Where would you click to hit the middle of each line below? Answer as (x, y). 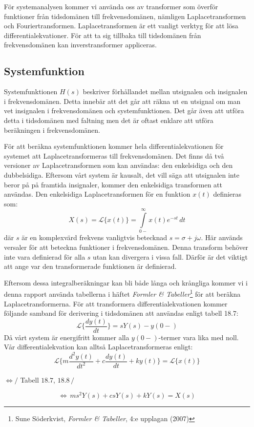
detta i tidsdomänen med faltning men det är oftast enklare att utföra (109, 120)
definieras (227, 194)
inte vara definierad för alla (45, 256)
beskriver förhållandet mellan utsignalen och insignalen (165, 91)
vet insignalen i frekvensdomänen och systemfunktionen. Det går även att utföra (124, 111)
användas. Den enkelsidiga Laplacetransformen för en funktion (97, 194)
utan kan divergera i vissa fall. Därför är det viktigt (170, 256)
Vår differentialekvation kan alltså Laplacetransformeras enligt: (98, 347)
